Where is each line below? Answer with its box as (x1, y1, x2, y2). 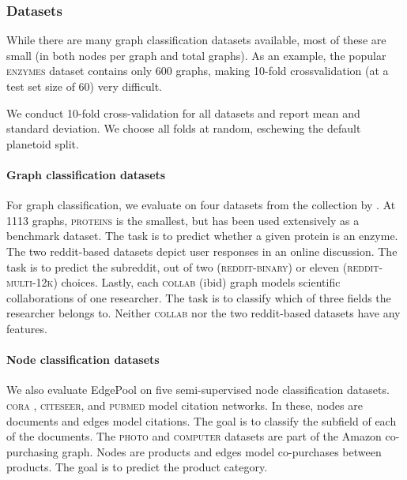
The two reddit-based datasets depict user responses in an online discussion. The (6, 242, 398, 259)
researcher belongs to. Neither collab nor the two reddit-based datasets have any (6, 305, 401, 321)
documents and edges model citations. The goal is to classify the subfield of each (6, 412, 397, 429)
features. (6, 320, 47, 336)
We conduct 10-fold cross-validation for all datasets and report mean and (6, 104, 360, 121)
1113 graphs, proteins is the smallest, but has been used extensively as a (6, 212, 360, 228)
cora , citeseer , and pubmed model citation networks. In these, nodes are (6, 396, 363, 413)
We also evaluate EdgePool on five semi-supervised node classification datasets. (6, 381, 390, 398)
